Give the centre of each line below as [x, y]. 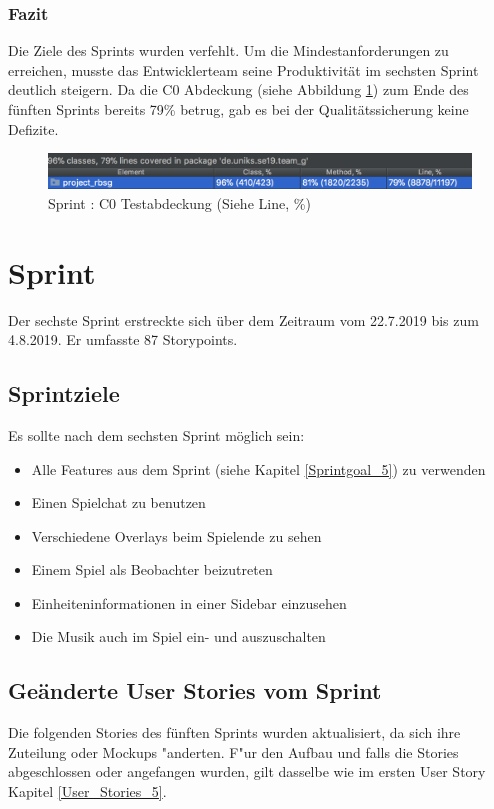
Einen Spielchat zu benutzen [118, 502]
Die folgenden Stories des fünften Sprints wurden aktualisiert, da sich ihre [234, 732]
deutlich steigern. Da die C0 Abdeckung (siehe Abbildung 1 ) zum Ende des [238, 89]
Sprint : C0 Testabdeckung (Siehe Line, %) [179, 202]
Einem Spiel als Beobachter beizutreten [152, 569]
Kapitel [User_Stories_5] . [87, 791]
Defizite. [33, 128]
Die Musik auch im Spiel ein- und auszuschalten [178, 636]
